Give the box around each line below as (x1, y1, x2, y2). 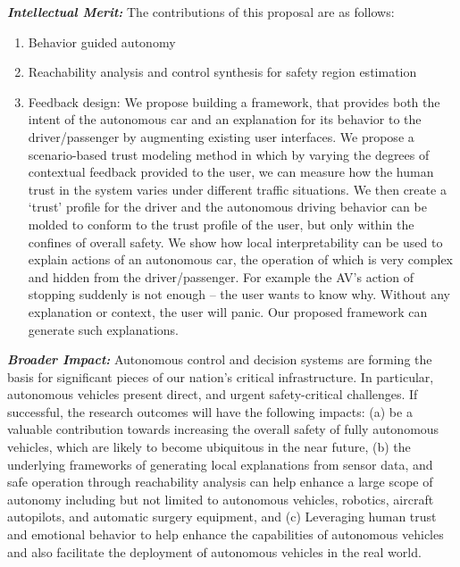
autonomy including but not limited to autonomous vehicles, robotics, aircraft (7, 489, 434, 508)
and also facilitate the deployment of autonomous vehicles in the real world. (7, 542, 422, 561)
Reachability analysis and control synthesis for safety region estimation (28, 63, 417, 81)
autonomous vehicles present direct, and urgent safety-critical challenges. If (7, 385, 418, 404)
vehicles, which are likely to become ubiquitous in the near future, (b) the (7, 438, 411, 456)
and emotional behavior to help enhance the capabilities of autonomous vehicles (7, 525, 444, 544)
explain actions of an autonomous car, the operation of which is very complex (28, 250, 453, 269)
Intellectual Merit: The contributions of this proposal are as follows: (7, 3, 395, 21)
